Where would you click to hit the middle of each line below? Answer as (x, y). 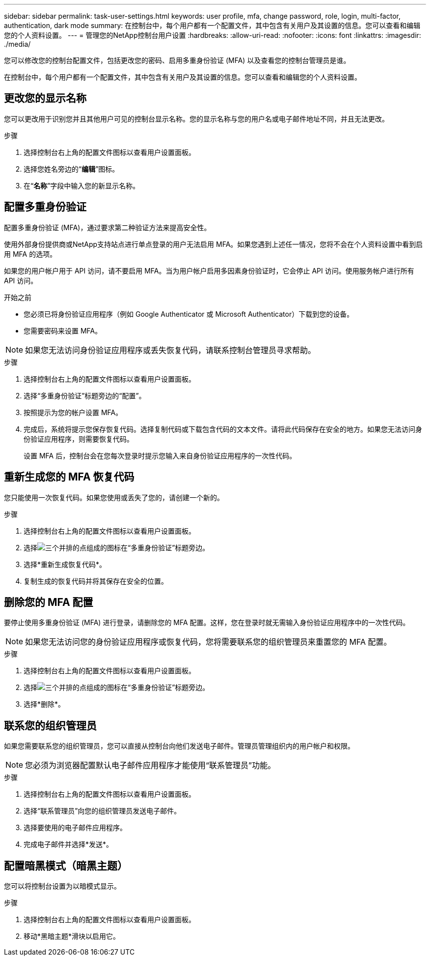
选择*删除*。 (44, 704)
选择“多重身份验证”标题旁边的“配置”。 (85, 395)
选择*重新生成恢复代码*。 (65, 564)
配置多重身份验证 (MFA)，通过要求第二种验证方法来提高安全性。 (107, 227)
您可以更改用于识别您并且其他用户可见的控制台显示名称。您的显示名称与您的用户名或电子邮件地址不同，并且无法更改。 (196, 119)
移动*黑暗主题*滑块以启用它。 (72, 936)
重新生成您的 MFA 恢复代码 (69, 477)
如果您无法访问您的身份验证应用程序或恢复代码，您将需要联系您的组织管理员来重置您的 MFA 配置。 (208, 642)
